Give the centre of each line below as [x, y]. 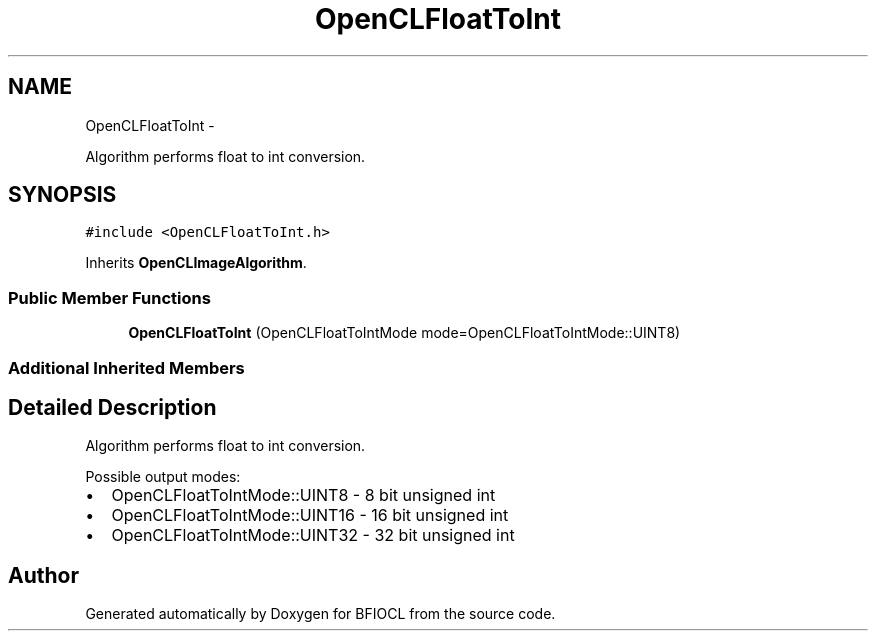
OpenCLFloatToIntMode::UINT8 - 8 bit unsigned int [303, 495]
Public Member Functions [109, 297]
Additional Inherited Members [126, 367]
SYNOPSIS [62, 195]
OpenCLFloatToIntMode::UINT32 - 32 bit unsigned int [313, 535]
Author [43, 575]
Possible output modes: [163, 477]
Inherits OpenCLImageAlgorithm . [196, 263]
